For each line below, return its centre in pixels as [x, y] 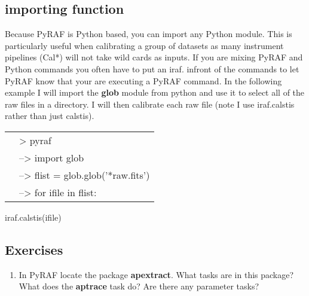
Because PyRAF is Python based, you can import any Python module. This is [149, 34]
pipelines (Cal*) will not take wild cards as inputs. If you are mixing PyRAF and [154, 57]
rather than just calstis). [50, 116]
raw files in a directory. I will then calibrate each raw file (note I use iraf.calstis [150, 104]
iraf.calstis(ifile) [33, 217]
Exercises [34, 249]
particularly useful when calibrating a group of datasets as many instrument [144, 45]
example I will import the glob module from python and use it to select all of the [155, 92]
